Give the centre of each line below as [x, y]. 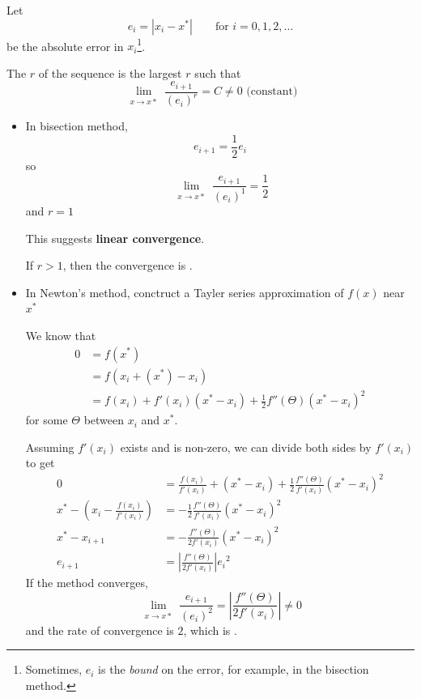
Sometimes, [54, 669]
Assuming [50, 447]
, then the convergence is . [128, 265]
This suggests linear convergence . [115, 238]
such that [218, 72]
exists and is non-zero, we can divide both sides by [246, 447]
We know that [61, 335]
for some [47, 420]
